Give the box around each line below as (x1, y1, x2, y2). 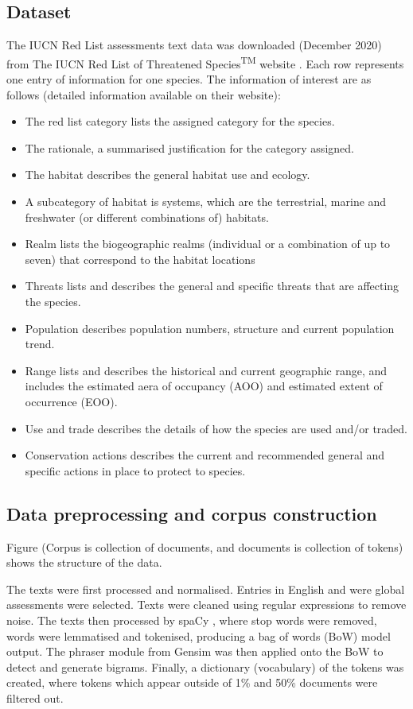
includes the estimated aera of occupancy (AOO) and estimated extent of (25, 378, 383, 394)
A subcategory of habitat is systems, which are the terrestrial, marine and (25, 193, 387, 210)
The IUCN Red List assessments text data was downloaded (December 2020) (6, 37, 382, 53)
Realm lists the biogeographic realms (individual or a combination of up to (25, 235, 391, 252)
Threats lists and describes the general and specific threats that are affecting (25, 277, 399, 294)
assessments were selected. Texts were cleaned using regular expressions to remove (6, 596, 407, 613)
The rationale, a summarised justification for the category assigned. (25, 139, 354, 156)
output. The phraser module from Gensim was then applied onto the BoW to (6, 643, 384, 660)
